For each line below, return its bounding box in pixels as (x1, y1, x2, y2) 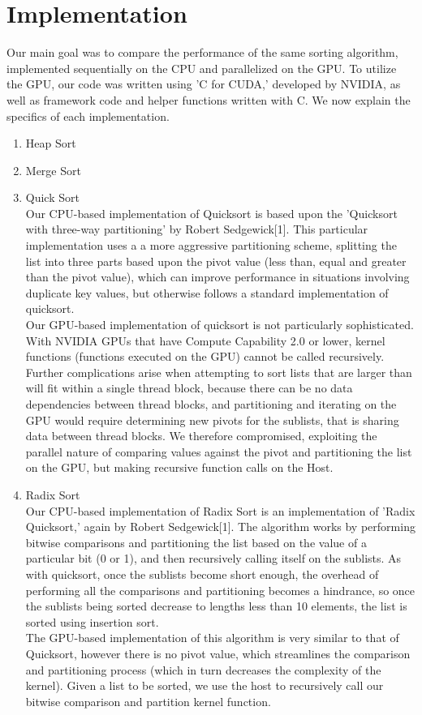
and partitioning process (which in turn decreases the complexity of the (25, 661, 381, 678)
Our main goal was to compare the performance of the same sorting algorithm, (6, 44, 398, 61)
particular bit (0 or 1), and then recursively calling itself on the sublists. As (25, 550, 402, 567)
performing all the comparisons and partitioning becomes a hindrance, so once (25, 581, 416, 598)
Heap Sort (25, 135, 76, 152)
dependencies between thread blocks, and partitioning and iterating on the (25, 396, 397, 412)
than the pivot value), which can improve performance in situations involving (25, 268, 410, 285)
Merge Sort (25, 161, 81, 178)
